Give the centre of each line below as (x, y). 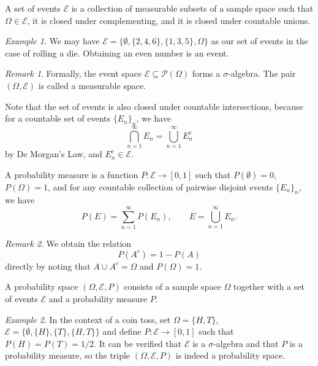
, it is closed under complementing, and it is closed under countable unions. (169, 20)
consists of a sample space (172, 286)
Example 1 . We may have (52, 41)
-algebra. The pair (262, 73)
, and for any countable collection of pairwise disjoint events (160, 186)
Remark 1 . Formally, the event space (74, 73)
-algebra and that (246, 343)
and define (122, 331)
